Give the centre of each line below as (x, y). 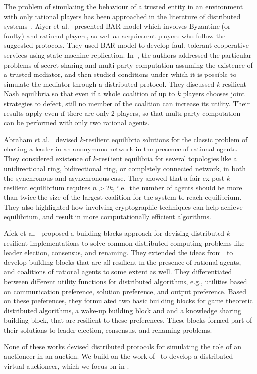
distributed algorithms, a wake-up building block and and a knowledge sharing (123, 310)
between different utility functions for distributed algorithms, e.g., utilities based (126, 281)
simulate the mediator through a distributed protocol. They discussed (109, 84)
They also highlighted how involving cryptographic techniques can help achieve (123, 206)
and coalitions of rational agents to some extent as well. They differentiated (118, 272)
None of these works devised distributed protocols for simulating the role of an (123, 346)
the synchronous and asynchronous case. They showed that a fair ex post (114, 178)
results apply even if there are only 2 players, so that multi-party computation (122, 113)
